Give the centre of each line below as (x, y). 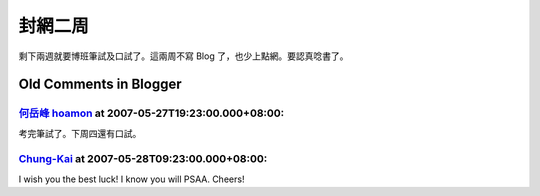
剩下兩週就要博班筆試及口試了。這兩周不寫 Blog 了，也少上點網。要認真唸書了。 (183, 56)
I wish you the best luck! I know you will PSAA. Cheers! (131, 179)
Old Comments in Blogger (100, 84)
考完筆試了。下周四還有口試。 (80, 133)
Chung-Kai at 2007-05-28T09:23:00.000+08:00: (143, 159)
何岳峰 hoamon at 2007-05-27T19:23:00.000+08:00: (151, 113)
